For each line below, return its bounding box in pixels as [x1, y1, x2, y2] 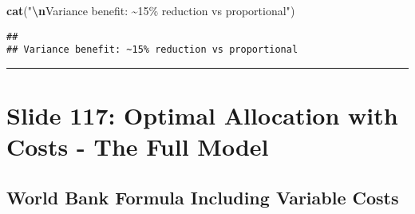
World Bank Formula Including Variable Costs [6, 184, 399, 209]
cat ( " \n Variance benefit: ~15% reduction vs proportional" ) [6, 2, 295, 18]
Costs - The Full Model [6, 130, 269, 163]
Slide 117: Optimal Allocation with [6, 99, 398, 132]
